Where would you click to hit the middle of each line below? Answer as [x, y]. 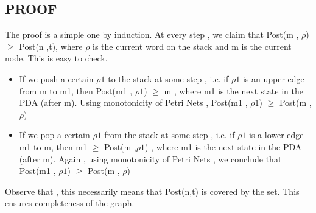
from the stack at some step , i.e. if [170, 135]
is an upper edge [273, 78]
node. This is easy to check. [56, 58]
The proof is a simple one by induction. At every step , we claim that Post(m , [152, 34]
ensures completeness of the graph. [70, 203]
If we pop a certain [54, 135]
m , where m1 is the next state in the [233, 90]
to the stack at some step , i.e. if [168, 78]
